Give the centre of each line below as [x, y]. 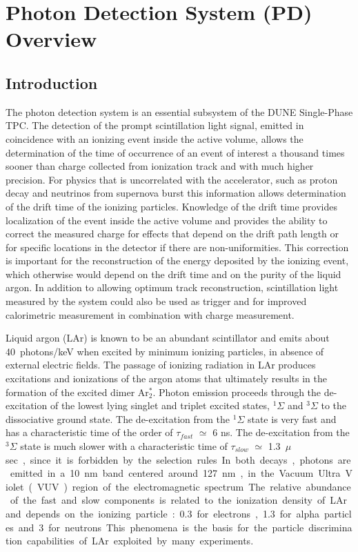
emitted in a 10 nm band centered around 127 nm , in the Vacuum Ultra [175, 473]
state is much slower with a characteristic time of [124, 446]
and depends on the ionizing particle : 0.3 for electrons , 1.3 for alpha [163, 513]
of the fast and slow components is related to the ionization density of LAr [178, 500]
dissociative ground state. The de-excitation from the [118, 418]
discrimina [330, 527]
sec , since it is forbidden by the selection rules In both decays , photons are [178, 459]
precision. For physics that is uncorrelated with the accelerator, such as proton [172, 179]
